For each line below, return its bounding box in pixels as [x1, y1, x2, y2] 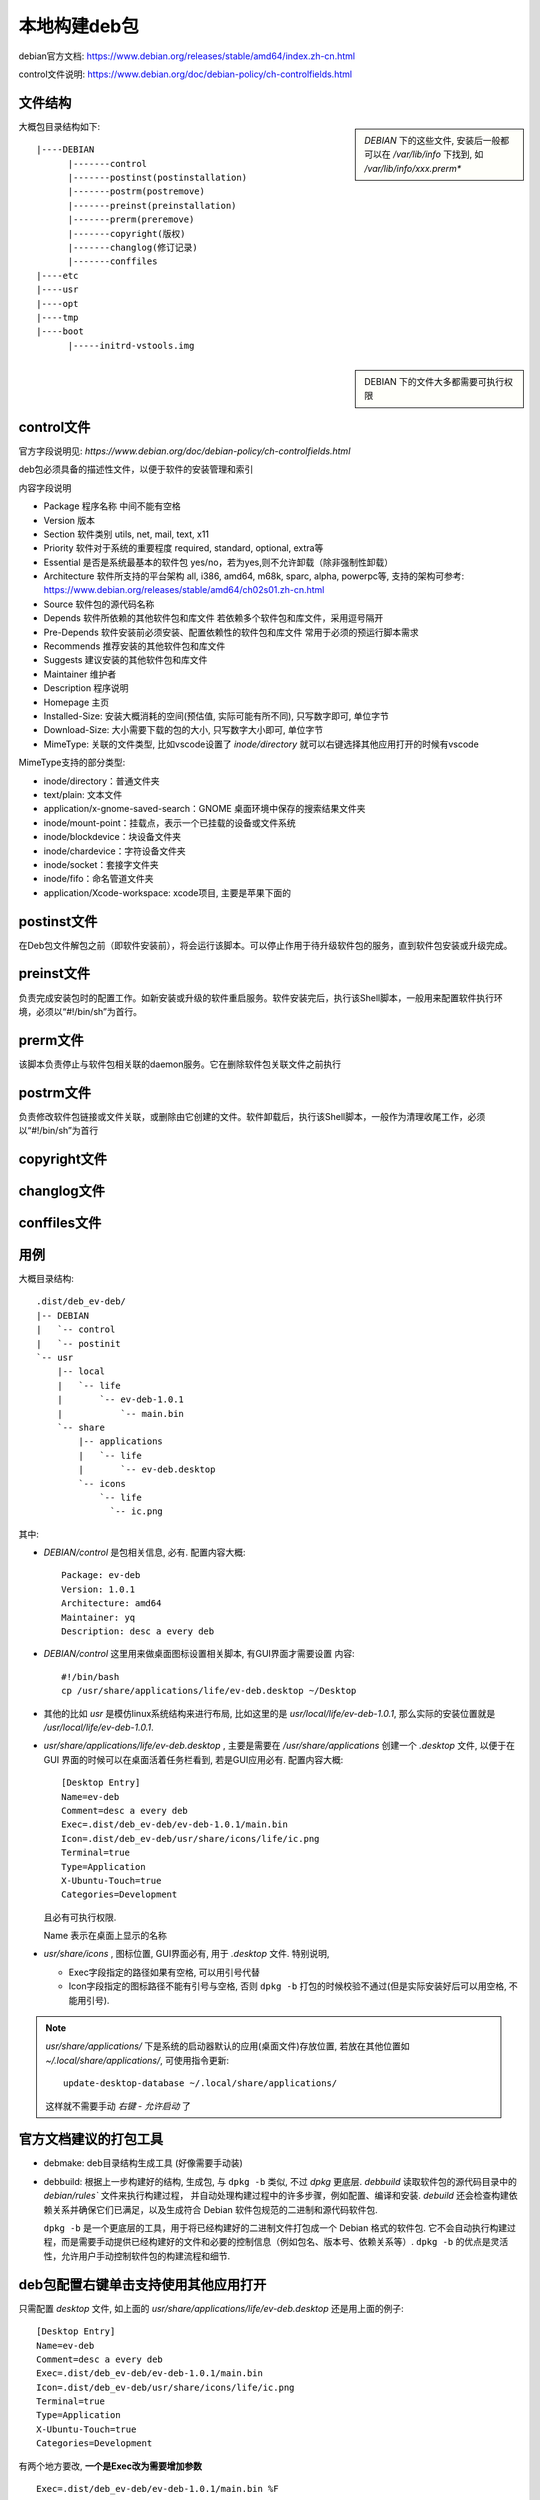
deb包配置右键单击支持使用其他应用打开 [18, 2276, 267, 2293]
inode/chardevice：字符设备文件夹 [43, 845, 186, 857]
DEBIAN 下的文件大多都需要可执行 [364, 376, 505, 388]
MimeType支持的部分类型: [18, 756, 126, 769]
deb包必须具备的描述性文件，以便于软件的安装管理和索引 [18, 463, 254, 475]
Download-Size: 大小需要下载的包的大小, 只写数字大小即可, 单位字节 [43, 724, 324, 736]
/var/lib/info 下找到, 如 [392, 148, 484, 160]
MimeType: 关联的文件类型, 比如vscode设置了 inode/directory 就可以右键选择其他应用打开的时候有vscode [43, 738, 479, 750]
